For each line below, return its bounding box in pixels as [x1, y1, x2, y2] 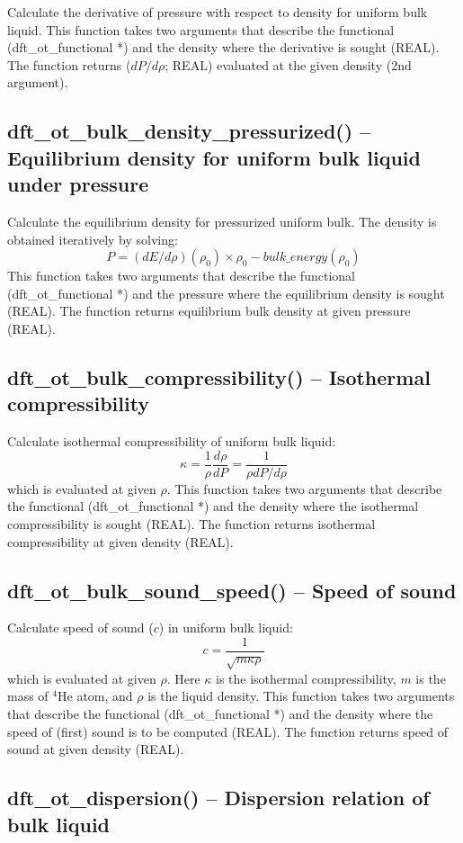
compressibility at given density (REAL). [7, 532, 234, 551]
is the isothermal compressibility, [216, 668, 396, 687]
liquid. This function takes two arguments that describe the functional [7, 20, 395, 39]
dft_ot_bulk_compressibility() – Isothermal [7, 363, 431, 390]
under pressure [7, 170, 149, 198]
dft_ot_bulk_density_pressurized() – [7, 117, 371, 145]
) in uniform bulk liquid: [158, 618, 293, 637]
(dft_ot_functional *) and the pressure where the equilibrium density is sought [7, 283, 445, 302]
